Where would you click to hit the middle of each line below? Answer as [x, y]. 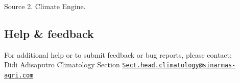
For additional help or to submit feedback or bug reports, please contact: [118, 54]
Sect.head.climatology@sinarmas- [179, 66]
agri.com [19, 76]
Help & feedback [49, 33]
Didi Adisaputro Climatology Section [62, 65]
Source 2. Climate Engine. [45, 6]
